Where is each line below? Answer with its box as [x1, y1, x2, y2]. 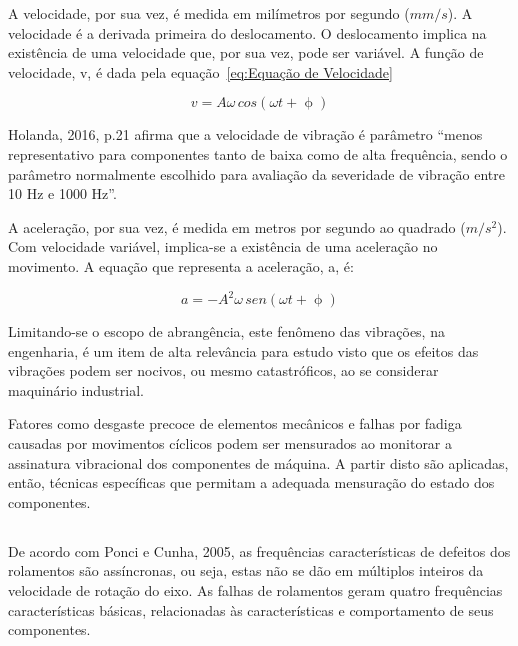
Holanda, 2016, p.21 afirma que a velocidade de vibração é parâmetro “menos [8, 124, 483, 145]
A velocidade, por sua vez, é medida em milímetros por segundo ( [8, 3, 410, 23]
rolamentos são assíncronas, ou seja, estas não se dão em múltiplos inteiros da [8, 560, 484, 581]
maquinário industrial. [8, 379, 144, 400]
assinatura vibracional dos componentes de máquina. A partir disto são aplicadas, [8, 452, 509, 473]
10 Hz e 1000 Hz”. [8, 183, 117, 204]
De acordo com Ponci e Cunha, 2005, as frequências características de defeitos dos [8, 540, 511, 561]
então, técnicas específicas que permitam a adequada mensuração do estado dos [8, 472, 495, 493]
